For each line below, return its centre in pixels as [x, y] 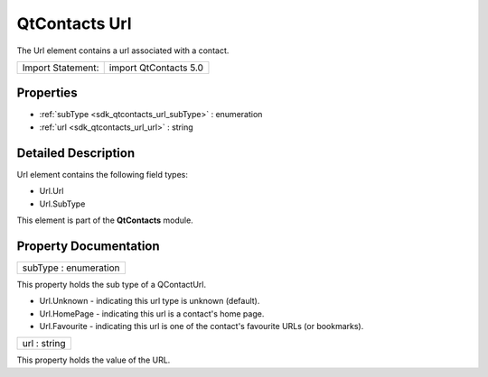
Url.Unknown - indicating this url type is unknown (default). [150, 301]
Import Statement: [61, 68]
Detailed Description [76, 153]
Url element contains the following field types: [103, 174]
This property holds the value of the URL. [94, 360]
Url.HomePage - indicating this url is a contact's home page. [152, 313]
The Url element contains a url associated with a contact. [123, 51]
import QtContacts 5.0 [156, 68]
